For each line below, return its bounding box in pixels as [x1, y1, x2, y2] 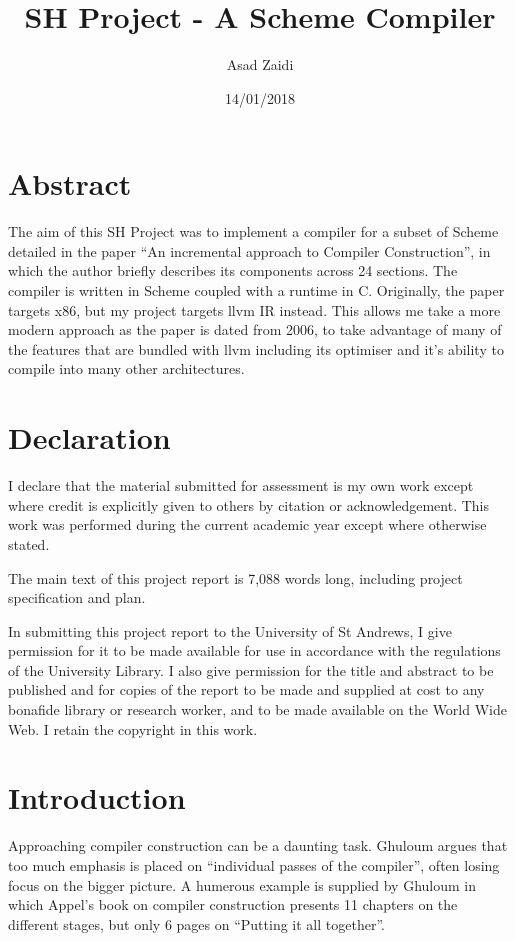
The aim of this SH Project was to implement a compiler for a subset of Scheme [8, 221, 499, 242]
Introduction [8, 777, 186, 818]
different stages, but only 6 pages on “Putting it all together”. [8, 913, 385, 934]
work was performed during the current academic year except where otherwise [8, 514, 487, 535]
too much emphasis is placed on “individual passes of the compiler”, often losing [8, 854, 500, 875]
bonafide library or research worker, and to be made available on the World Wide [8, 699, 507, 720]
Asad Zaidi [226, 54, 294, 75]
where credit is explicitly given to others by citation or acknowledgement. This [8, 494, 490, 515]
